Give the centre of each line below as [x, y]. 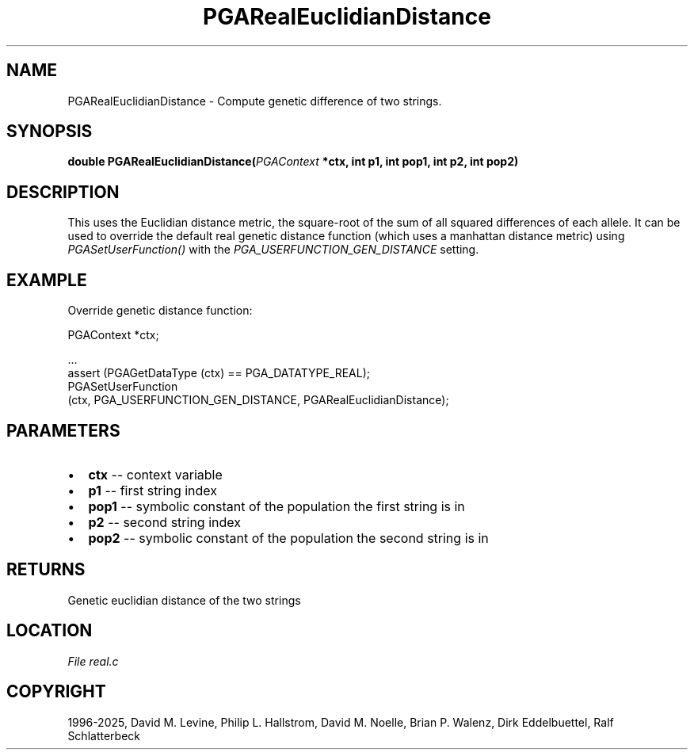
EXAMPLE [47, 280]
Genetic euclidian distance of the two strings [184, 600]
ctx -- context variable [155, 474]
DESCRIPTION [63, 192]
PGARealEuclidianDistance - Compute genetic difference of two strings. [255, 101]
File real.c [93, 661]
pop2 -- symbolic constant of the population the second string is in [288, 538]
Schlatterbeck [104, 735]
